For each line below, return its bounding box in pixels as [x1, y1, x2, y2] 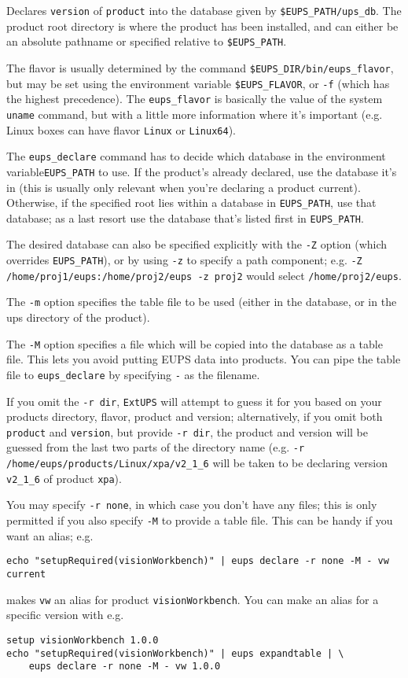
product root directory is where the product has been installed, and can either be [6, 17, 399, 34]
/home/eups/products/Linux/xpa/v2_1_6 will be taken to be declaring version [6, 455, 388, 471]
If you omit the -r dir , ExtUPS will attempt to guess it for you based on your [6, 392, 382, 409]
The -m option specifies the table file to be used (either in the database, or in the [6, 293, 397, 310]
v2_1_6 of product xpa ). [6, 470, 122, 486]
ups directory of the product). [6, 309, 150, 326]
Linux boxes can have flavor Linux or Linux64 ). [6, 121, 236, 138]
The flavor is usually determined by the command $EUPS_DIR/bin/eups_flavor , [6, 59, 394, 76]
